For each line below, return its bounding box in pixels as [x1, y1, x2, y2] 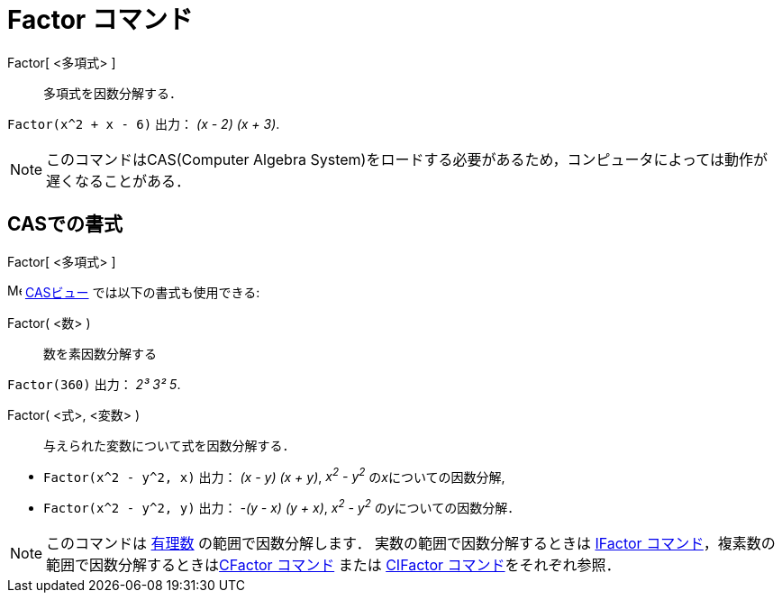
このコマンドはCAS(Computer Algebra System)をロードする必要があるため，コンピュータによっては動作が [46, 150, 768, 168]
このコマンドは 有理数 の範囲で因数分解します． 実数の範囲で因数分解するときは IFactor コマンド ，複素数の [46, 533, 776, 552]
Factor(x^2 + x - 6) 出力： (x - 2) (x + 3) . [7, 115, 280, 132]
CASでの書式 [7, 213, 123, 236]
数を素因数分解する [43, 345, 157, 361]
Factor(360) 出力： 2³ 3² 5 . [7, 376, 181, 392]
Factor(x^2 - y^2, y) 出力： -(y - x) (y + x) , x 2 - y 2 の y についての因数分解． [43, 497, 521, 515]
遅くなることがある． [46, 171, 191, 190]
